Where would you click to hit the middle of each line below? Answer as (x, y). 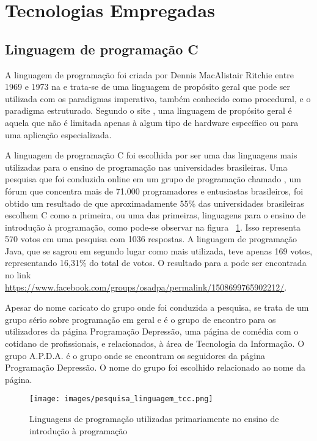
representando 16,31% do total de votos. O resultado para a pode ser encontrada (156, 263)
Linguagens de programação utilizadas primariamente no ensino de (154, 419)
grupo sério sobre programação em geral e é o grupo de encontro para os (140, 319)
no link (18, 275)
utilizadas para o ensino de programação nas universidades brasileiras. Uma (146, 167)
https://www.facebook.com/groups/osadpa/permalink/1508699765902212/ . (146, 287)
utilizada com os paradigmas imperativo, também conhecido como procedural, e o (158, 98)
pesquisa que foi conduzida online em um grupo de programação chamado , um (153, 179)
